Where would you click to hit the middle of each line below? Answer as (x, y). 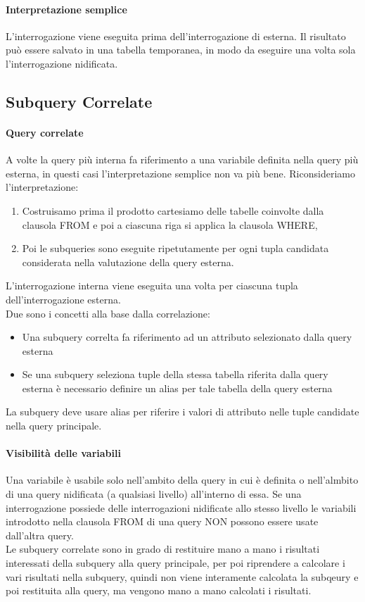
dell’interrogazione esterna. (63, 299)
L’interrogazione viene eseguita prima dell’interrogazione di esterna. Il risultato (176, 36)
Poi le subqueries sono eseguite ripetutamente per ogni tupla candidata (175, 248)
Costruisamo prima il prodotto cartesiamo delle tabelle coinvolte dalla (173, 210)
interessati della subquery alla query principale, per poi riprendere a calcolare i (175, 563)
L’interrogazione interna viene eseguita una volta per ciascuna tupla (152, 286)
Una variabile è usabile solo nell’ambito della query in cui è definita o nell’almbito (182, 480)
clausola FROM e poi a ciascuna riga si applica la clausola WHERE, (170, 224)
